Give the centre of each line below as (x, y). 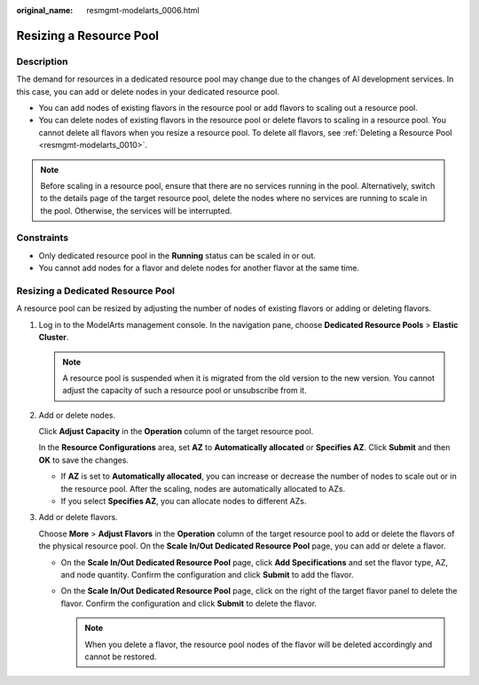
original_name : (45, 10)
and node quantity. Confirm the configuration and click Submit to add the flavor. (207, 574)
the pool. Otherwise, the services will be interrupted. (136, 210)
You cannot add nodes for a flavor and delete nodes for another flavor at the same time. (199, 268)
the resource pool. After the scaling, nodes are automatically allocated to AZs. (203, 488)
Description (42, 61)
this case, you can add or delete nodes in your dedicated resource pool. (148, 91)
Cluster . (54, 338)
